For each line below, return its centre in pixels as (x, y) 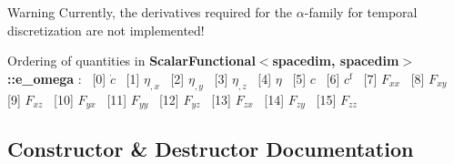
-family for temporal (361, 12)
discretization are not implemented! (106, 30)
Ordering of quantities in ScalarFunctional (131, 61)
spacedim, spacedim (336, 61)
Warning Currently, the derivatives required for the (150, 12)
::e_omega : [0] (57, 78)
